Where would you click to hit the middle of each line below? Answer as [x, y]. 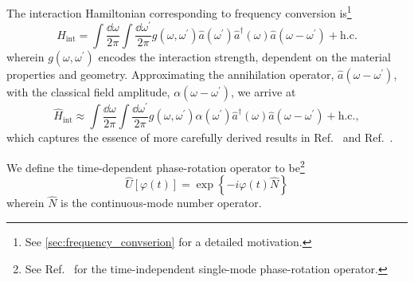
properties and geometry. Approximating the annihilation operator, [170, 74]
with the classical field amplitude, [88, 91]
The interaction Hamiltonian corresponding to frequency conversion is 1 [179, 12]
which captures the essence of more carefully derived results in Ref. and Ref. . [200, 137]
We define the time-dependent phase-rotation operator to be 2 [156, 166]
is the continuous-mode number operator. [161, 203]
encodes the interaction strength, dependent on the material [244, 56]
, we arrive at [263, 91]
